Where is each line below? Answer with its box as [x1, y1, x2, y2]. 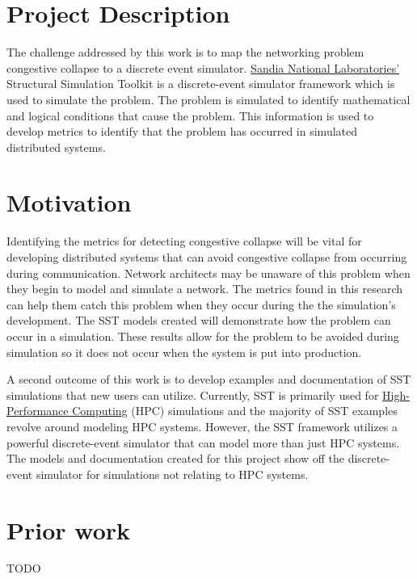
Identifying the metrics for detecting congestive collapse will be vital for [6, 233, 362, 250]
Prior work [6, 513, 131, 546]
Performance [6, 402, 69, 419]
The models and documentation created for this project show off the [6, 450, 344, 467]
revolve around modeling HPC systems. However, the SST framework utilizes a [6, 417, 398, 434]
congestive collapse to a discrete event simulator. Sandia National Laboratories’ [6, 59, 400, 76]
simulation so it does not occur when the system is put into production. [6, 343, 362, 360]
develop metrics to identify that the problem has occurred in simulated [6, 123, 357, 140]
